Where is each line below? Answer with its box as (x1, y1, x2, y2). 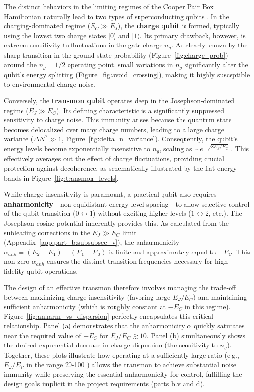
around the (4, 59, 37, 69)
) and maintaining (193, 292, 247, 302)
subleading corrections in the (4, 227, 91, 237)
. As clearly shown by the (171, 40, 248, 50)
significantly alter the (184, 59, 248, 69)
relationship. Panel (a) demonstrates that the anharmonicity (4, 320, 185, 330)
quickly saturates (193, 320, 245, 330)
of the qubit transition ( (4, 208, 76, 218)
